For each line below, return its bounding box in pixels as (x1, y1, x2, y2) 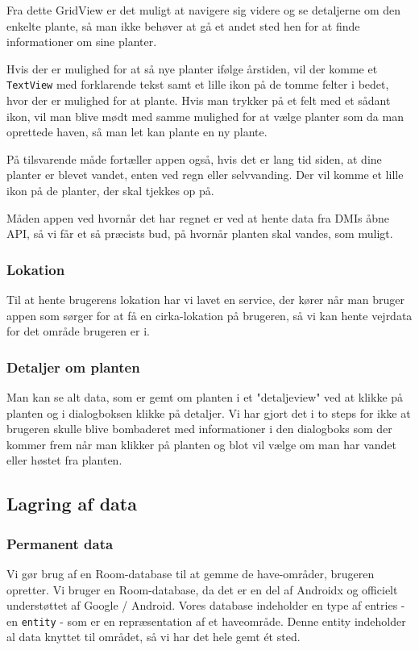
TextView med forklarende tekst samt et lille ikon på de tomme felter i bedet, (6, 76, 389, 93)
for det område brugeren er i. (6, 323, 150, 340)
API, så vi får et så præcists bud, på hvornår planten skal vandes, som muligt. (6, 225, 393, 242)
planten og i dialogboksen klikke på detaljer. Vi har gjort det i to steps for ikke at (6, 404, 411, 421)
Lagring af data (6, 491, 137, 516)
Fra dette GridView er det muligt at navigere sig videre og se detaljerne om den (6, 2, 401, 18)
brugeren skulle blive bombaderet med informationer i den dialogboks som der (6, 420, 392, 437)
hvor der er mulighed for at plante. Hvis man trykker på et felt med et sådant (6, 92, 391, 109)
